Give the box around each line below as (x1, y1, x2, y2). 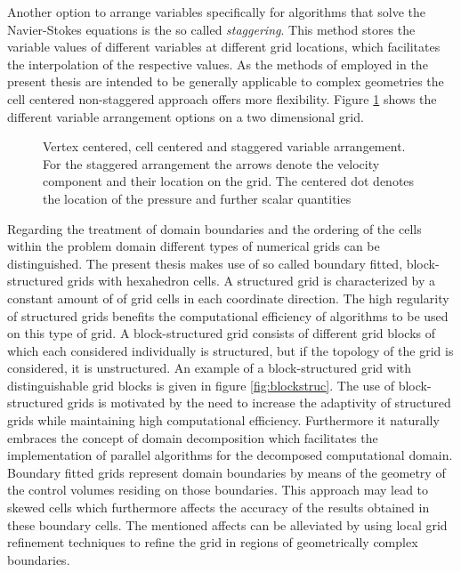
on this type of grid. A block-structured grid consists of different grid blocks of (7, 324, 435, 342)
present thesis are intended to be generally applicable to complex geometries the (7, 72, 444, 91)
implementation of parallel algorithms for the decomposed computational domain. (7, 446, 453, 464)
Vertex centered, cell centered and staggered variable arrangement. (43, 137, 406, 156)
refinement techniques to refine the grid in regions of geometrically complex (7, 533, 418, 552)
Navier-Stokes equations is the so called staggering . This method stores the (7, 20, 416, 38)
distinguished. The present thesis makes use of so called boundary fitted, (7, 254, 403, 272)
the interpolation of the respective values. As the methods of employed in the (7, 54, 428, 73)
